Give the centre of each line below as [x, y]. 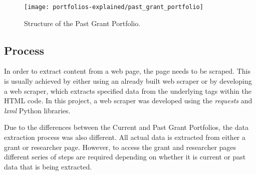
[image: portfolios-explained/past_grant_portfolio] [114, 7]
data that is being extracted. [48, 166]
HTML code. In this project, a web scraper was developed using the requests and [128, 101]
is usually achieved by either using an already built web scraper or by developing [128, 81]
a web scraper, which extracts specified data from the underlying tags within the [128, 91]
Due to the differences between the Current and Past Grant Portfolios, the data [126, 127]
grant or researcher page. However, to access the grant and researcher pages [120, 147]
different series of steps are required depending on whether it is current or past [125, 157]
